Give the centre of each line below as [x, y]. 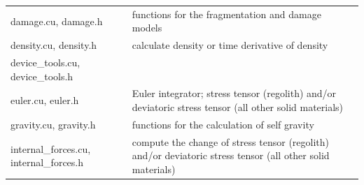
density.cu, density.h [54, 45]
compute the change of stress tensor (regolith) [230, 141]
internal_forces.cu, [51, 148]
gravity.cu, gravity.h [53, 124]
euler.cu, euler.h [45, 100]
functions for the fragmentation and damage [226, 14]
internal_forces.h [47, 162]
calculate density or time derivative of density [230, 45]
